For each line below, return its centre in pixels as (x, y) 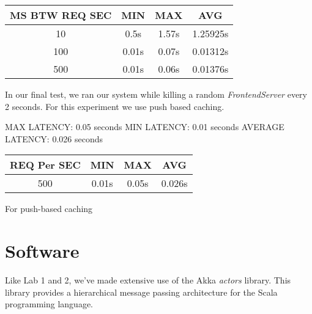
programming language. (49, 304)
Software (42, 251)
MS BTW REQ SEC (61, 15)
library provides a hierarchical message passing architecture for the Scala (141, 292)
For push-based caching (49, 209)
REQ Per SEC (45, 165)
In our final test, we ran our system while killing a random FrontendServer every (156, 94)
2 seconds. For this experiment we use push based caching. (115, 106)
